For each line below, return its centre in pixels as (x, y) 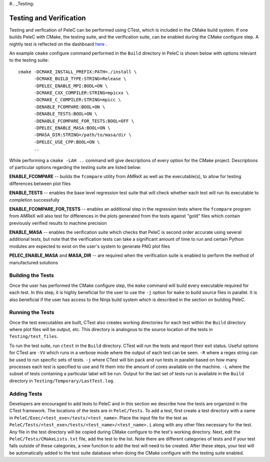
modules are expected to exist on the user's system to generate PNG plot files (89, 246)
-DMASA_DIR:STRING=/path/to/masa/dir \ (83, 135)
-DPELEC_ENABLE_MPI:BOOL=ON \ (71, 86)
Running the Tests (32, 313)
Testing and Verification (47, 18)
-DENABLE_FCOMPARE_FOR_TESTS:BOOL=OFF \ (84, 121)
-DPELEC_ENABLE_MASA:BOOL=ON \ (72, 128)
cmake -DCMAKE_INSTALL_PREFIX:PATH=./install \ (77, 72)
